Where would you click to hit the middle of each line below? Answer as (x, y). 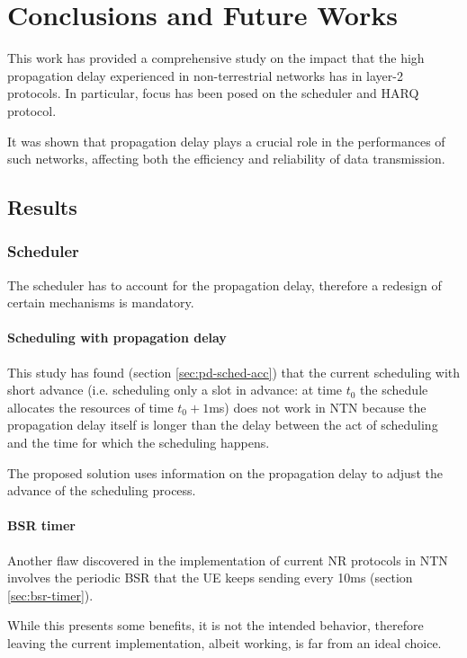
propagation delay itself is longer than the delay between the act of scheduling (223, 425)
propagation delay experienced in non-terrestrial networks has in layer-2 (205, 75)
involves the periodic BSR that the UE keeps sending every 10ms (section (210, 578)
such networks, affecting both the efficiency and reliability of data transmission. (226, 159)
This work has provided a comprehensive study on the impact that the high (216, 58)
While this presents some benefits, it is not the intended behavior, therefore (216, 625)
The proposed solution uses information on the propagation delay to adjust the (225, 472)
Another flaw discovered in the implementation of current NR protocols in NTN (228, 560)
